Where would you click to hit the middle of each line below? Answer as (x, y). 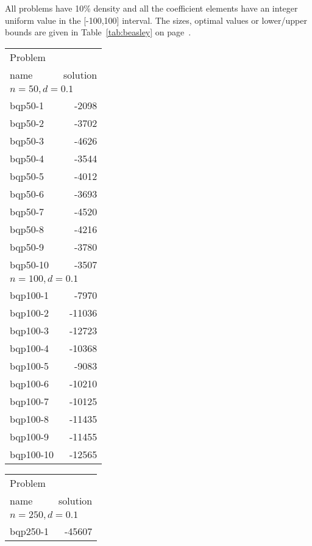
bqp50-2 (27, 123)
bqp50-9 (27, 246)
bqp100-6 (30, 383)
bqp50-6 (27, 193)
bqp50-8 (27, 229)
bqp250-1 (30, 531)
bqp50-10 (30, 264)
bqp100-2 (30, 312)
